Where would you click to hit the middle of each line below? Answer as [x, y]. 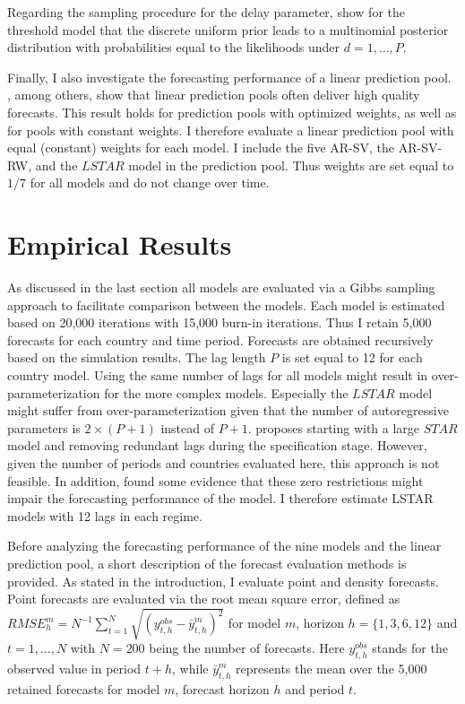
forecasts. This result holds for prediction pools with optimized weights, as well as [232, 112]
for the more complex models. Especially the [226, 392]
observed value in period [74, 669]
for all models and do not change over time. [150, 183]
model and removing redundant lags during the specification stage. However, [217, 445]
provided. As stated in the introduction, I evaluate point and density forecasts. [223, 581]
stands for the [410, 648]
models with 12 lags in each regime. [105, 515]
